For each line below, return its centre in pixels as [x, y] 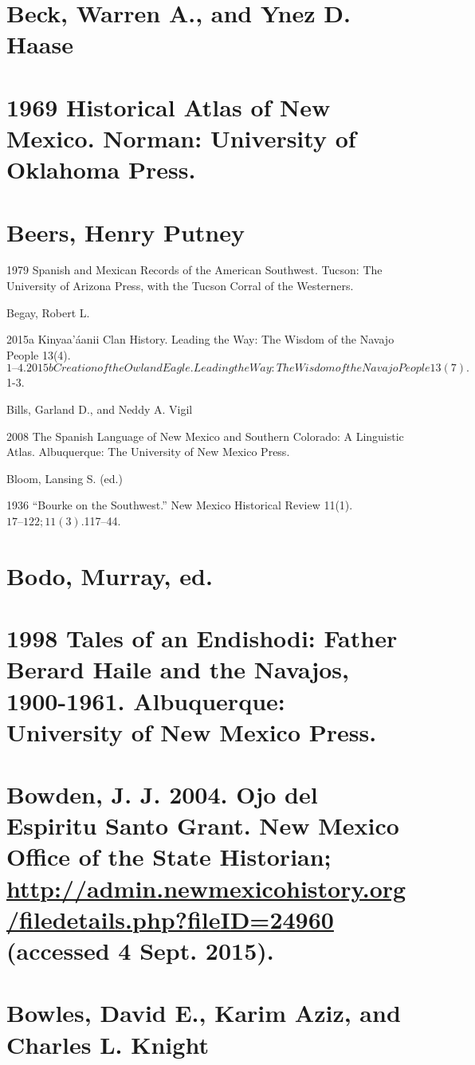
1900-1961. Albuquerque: [146, 700]
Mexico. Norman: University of [181, 138]
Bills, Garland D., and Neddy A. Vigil [100, 409]
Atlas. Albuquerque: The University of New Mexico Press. [148, 452]
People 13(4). [39, 354]
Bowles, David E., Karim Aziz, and [204, 1013]
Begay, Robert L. [48, 312]
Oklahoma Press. [101, 169]
